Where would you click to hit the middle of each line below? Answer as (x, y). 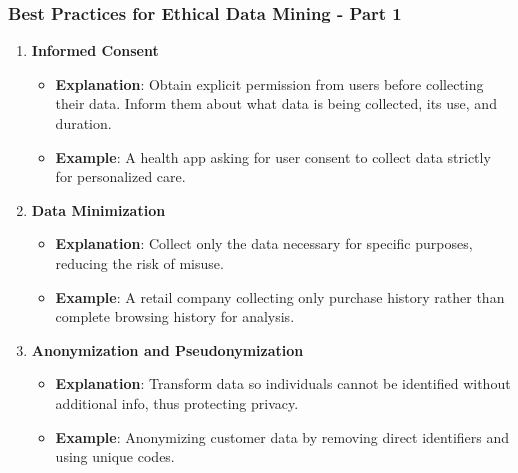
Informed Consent (95, 50)
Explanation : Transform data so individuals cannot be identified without (283, 383)
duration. (83, 123)
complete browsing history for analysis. (175, 316)
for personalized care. (120, 176)
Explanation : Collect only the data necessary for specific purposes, (264, 243)
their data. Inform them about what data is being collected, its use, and (276, 103)
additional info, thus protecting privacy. (177, 402)
